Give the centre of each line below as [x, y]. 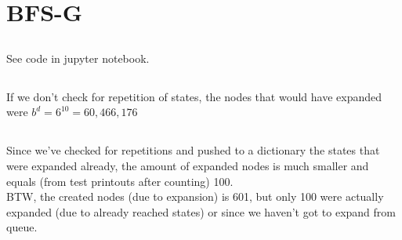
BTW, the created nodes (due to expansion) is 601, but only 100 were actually [195, 196]
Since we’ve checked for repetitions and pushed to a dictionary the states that [193, 150]
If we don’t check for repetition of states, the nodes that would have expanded [194, 96]
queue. [22, 227]
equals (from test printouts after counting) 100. [120, 181]
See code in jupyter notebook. [78, 58]
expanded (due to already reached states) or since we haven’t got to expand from [201, 211]
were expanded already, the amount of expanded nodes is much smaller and [188, 165]
